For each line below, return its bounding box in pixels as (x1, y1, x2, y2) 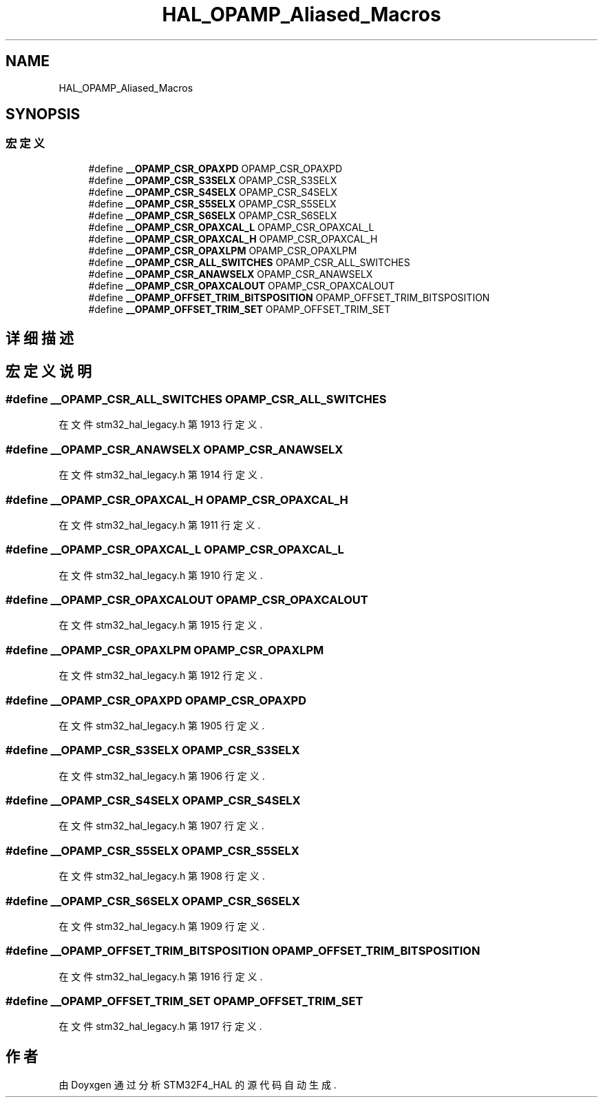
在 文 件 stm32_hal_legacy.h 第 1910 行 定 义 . (59, 569, 263, 581)
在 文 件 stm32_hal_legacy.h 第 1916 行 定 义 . (59, 970, 263, 982)
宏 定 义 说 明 (6, 362, 92, 380)
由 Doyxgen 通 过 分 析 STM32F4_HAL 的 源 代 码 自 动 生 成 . (59, 1079, 337, 1091)
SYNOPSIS (6, 105, 81, 123)
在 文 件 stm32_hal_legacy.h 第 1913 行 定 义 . (59, 418, 263, 431)
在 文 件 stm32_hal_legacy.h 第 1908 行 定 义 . (59, 870, 265, 882)
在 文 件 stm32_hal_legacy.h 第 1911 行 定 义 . (59, 518, 261, 531)
